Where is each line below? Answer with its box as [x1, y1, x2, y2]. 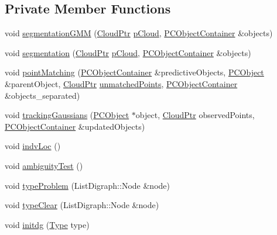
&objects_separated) [5, 89, 80, 101]
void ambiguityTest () [5, 159, 83, 171]
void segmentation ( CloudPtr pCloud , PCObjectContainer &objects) [5, 46, 251, 58]
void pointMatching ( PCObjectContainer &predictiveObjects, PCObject [5, 66, 264, 78]
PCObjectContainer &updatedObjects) [5, 120, 145, 132]
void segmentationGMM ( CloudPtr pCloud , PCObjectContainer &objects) [5, 27, 273, 39]
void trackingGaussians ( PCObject [5, 109, 129, 121]
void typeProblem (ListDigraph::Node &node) [5, 179, 170, 191]
